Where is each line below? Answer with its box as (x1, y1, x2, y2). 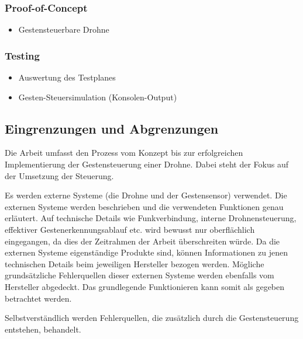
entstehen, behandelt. (5, 323, 81, 335)
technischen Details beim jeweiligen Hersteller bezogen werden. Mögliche (5, 257, 264, 270)
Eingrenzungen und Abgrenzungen (5, 119, 219, 137)
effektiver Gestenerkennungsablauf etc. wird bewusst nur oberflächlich (5, 223, 255, 235)
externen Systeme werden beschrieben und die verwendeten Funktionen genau (5, 200, 284, 212)
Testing (5, 48, 40, 62)
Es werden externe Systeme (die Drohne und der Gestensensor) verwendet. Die (5, 189, 287, 201)
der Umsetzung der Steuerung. (5, 169, 114, 181)
